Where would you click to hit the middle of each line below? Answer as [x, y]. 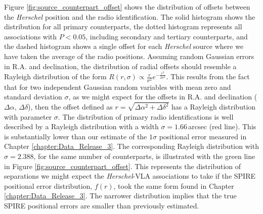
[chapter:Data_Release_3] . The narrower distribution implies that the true [120, 196]
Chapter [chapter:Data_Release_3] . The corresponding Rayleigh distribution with [131, 146]
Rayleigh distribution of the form [55, 76]
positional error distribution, [48, 185]
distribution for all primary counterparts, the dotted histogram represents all [123, 26]
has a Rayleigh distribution [213, 107]
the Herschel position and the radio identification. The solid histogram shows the [130, 16]
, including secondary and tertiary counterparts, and [167, 36]
